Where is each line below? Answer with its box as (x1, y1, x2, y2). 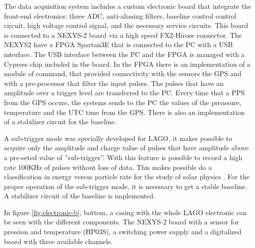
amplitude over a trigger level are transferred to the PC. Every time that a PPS (4, 87, 245, 98)
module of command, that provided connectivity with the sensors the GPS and (4, 68, 242, 79)
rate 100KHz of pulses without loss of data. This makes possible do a (4, 162, 212, 172)
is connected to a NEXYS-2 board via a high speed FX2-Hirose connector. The (4, 29, 242, 40)
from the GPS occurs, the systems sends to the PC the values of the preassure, (4, 97, 242, 107)
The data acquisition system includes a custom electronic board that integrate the (4, 1, 251, 11)
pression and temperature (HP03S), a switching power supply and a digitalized (4, 226, 242, 237)
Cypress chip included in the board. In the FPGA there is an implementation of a (4, 58, 251, 69)
